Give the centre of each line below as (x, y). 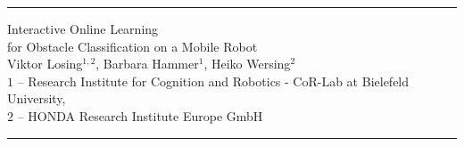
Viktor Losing (45, 64)
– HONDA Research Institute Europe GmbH (140, 115)
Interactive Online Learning (83, 28)
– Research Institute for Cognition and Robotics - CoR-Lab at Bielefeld (213, 81)
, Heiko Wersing (247, 64)
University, (37, 98)
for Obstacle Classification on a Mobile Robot (133, 46)
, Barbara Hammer (147, 64)
